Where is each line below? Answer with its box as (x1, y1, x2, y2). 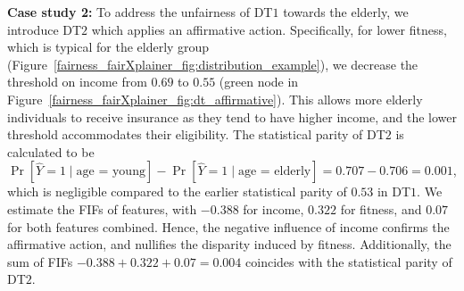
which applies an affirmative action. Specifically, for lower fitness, (91, 20, 447, 38)
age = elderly (237, 165, 311, 179)
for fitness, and (340, 199, 422, 218)
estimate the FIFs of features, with (7, 199, 197, 218)
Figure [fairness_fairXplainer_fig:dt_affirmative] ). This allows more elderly (7, 89, 423, 108)
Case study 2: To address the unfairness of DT (7, 3, 273, 21)
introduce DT (7, 20, 82, 38)
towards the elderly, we (283, 3, 409, 21)
